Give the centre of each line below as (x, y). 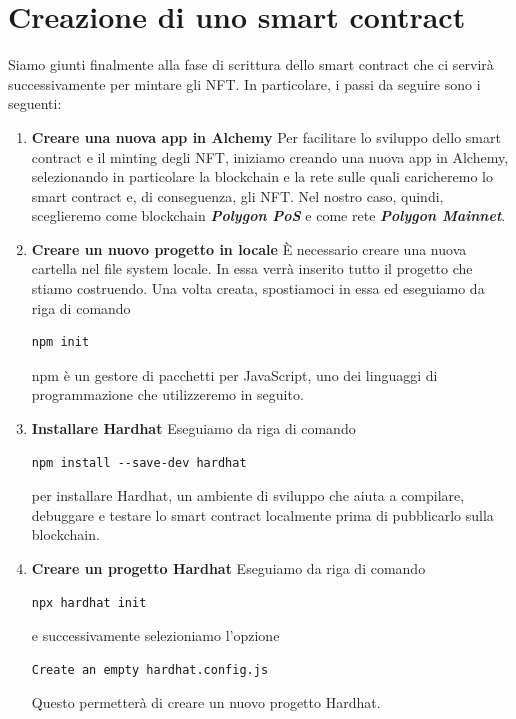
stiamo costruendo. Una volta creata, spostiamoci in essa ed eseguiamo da (258, 288)
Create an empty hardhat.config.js (150, 669)
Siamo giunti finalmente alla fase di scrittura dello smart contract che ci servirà (251, 64)
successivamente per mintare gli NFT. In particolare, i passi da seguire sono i (244, 83)
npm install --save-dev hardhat (139, 462)
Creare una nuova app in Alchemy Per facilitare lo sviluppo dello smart (266, 136)
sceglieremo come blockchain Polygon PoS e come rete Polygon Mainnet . (268, 215)
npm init (60, 342)
